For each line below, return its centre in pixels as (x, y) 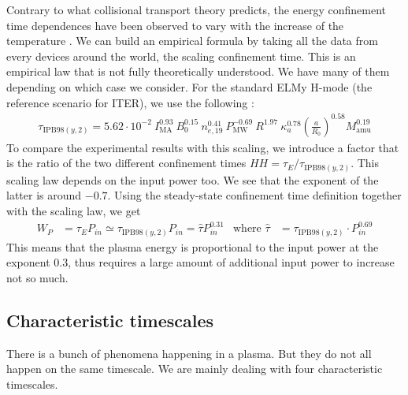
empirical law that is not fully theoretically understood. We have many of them (198, 71)
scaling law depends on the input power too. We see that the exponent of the (193, 179)
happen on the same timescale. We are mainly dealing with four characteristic (195, 369)
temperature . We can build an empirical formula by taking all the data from (192, 41)
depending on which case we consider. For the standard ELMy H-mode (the (189, 86)
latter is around (44, 195)
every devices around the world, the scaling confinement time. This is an (181, 56)
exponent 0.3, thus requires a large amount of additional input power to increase (200, 262)
